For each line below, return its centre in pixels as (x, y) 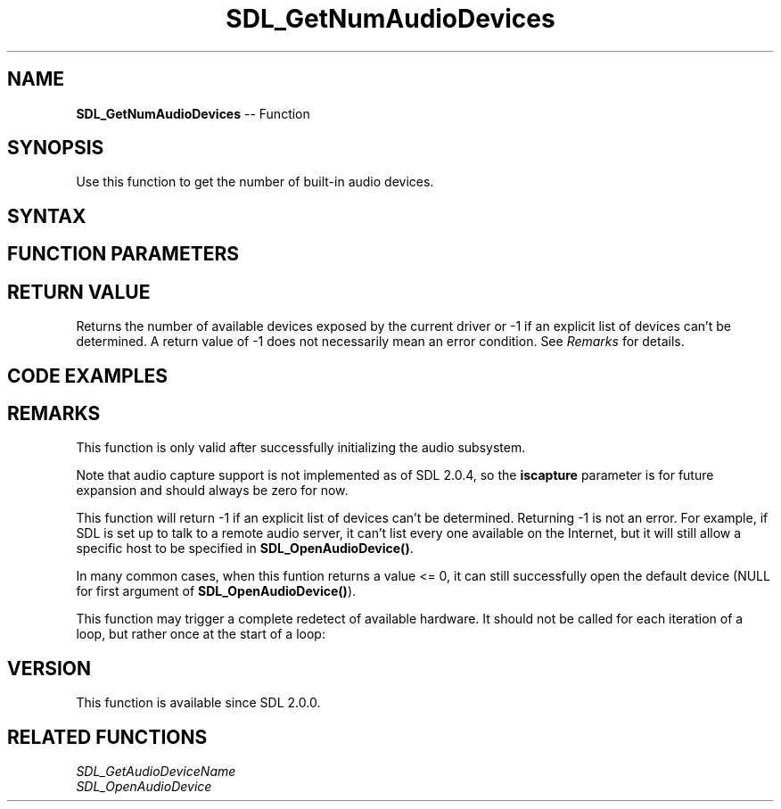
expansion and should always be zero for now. (212, 491)
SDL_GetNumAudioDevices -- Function (193, 113)
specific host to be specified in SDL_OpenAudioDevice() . (245, 549)
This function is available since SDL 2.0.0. (198, 703)
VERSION (49, 668)
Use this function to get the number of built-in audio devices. (255, 182)
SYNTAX (47, 216)
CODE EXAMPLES (88, 376)
